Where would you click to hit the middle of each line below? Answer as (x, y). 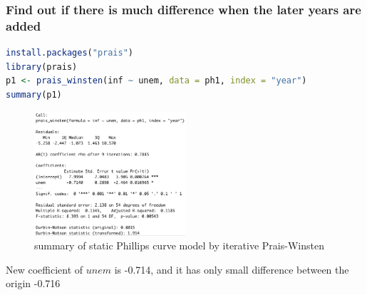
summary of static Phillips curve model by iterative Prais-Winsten (179, 245)
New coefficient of (45, 269)
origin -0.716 (33, 283)
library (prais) (42, 67)
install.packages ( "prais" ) (70, 53)
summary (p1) (34, 94)
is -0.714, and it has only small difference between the (232, 269)
